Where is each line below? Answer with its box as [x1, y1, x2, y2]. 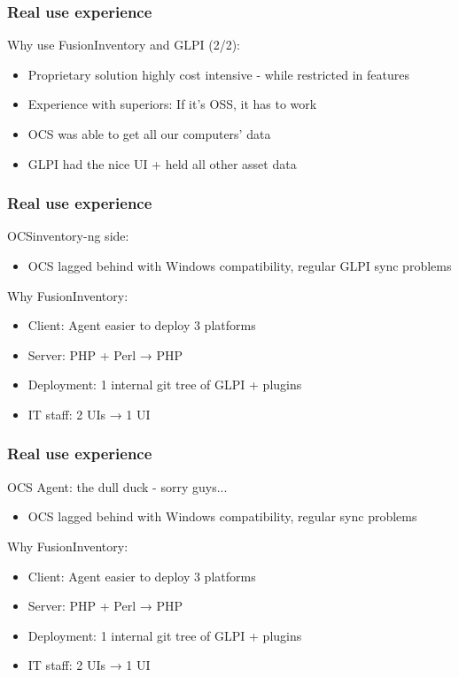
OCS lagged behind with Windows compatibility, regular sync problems [27, 507, 417, 526]
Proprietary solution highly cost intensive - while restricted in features [27, 65, 409, 83]
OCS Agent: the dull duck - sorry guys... [7, 477, 228, 496]
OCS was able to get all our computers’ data [27, 125, 271, 142]
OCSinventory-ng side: [7, 227, 129, 245]
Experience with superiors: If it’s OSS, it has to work [27, 95, 317, 113]
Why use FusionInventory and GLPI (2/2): [7, 35, 241, 54]
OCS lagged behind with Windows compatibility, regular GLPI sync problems [27, 257, 452, 274]
